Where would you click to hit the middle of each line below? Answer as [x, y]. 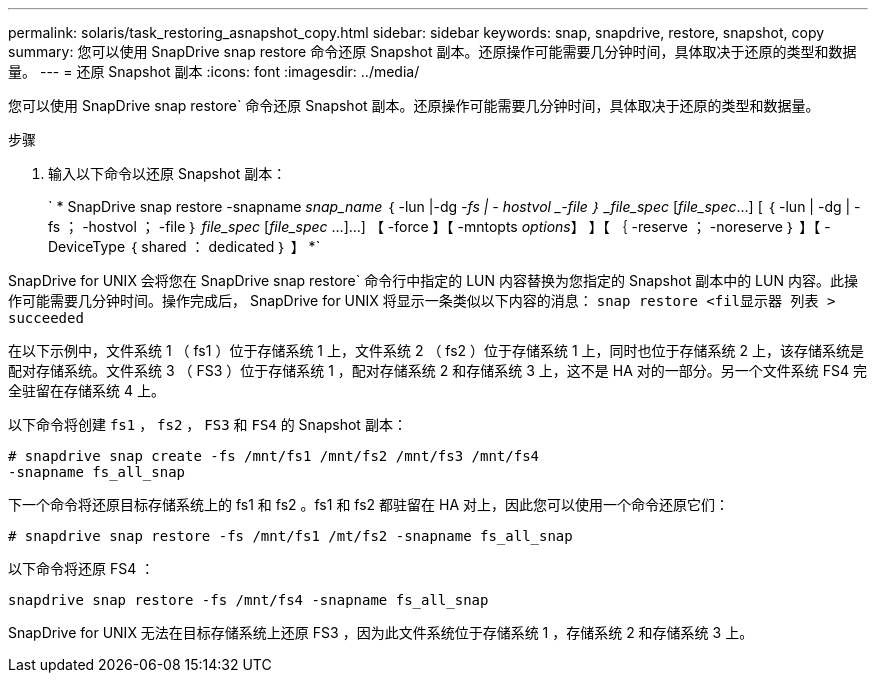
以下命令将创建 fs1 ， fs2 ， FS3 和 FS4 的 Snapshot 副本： [207, 424]
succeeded [46, 318]
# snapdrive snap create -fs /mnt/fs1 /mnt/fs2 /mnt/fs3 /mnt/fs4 [274, 456]
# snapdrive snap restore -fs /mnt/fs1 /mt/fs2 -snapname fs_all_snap [290, 536]
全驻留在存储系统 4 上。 [86, 390]
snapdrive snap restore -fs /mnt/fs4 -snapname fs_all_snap [248, 600]
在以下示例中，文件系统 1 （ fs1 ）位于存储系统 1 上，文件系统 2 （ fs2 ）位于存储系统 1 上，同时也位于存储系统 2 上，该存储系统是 [436, 350]
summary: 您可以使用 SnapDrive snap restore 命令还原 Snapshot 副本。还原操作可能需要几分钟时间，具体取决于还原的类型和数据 [432, 51]
